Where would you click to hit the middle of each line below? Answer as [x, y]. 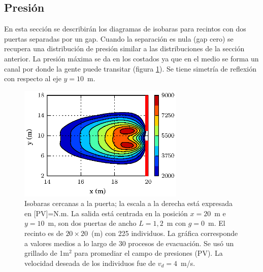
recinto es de [44, 233]
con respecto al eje [33, 78]
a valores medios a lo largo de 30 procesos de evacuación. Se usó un [129, 243]
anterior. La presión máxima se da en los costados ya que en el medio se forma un [131, 58]
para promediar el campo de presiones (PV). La [149, 253]
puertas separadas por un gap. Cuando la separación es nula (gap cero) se [119, 38]
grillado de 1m [47, 253]
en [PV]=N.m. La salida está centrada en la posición [106, 213]
